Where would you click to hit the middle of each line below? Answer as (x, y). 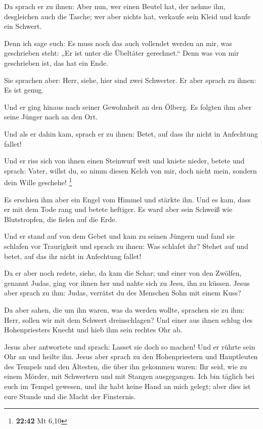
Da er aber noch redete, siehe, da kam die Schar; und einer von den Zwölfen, (123, 273)
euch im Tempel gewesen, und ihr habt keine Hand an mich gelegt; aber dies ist (127, 386)
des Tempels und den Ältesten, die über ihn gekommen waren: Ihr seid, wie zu (126, 366)
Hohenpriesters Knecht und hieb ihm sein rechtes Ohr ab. (93, 330)
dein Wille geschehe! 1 (38, 181)
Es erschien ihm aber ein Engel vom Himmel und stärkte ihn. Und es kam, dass (127, 199)
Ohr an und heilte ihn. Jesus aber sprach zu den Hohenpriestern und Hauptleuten (131, 356)
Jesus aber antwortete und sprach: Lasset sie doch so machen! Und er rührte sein (130, 346)
